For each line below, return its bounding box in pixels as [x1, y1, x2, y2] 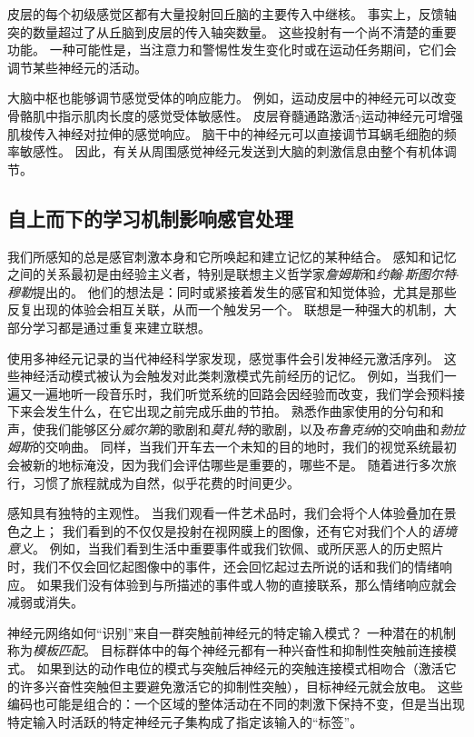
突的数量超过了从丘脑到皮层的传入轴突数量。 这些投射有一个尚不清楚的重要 [7, 22, 457, 41]
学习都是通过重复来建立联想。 [32, 317, 211, 336]
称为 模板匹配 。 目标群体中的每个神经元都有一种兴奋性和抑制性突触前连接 [7, 641, 444, 660]
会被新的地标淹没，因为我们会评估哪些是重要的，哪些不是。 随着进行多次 [7, 455, 444, 474]
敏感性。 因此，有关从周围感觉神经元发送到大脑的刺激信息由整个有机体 [19, 142, 444, 161]
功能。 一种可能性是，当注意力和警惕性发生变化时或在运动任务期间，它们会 [7, 40, 457, 59]
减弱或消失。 [7, 593, 84, 612]
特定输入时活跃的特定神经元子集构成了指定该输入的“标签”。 [7, 712, 363, 731]
